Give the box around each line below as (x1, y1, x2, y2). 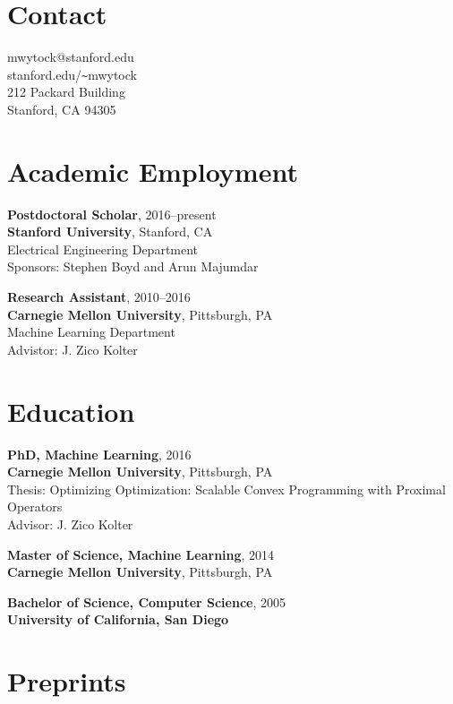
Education (7, 392, 135, 429)
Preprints (7, 663, 126, 700)
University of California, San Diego (7, 610, 229, 629)
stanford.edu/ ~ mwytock (7, 64, 137, 83)
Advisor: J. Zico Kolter (7, 514, 133, 533)
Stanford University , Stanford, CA (7, 222, 213, 241)
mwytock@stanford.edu (7, 47, 134, 66)
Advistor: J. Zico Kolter (7, 339, 138, 358)
